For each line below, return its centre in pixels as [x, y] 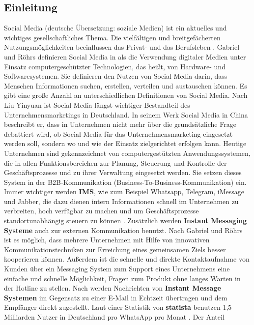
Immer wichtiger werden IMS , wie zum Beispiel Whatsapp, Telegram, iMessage [124, 192]
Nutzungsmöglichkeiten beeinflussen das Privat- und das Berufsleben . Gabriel [122, 47]
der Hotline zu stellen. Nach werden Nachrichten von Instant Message [113, 288]
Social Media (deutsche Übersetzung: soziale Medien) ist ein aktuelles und [115, 28]
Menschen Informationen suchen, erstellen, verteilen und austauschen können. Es [126, 85]
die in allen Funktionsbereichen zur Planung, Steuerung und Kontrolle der [115, 162]
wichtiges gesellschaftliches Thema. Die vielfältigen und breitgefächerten [112, 37]
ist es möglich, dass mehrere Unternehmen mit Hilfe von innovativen [107, 240]
